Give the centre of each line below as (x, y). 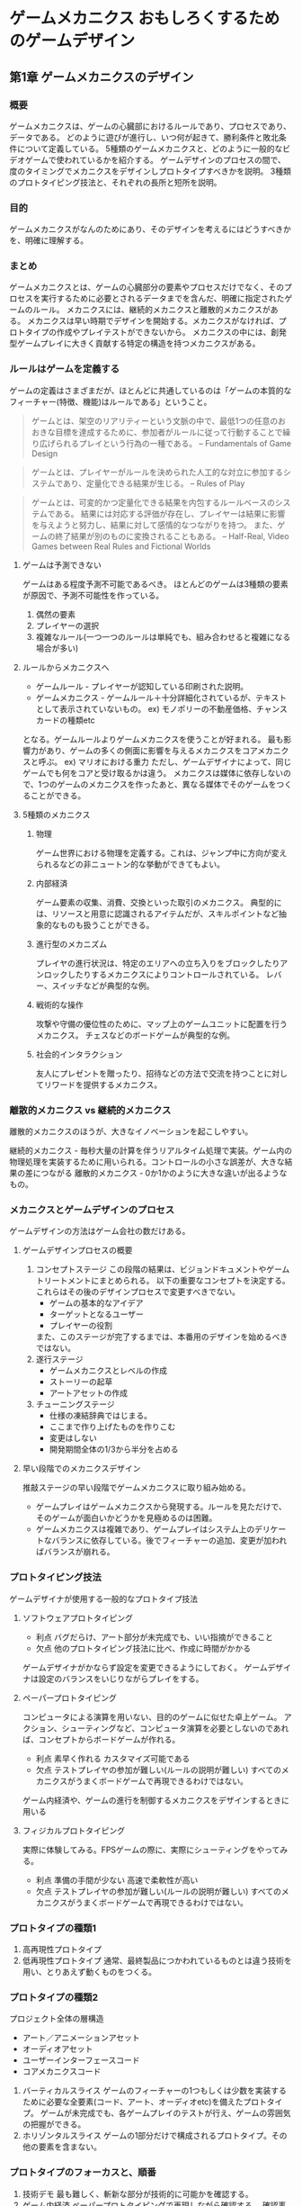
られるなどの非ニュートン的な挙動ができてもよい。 (130, 864)
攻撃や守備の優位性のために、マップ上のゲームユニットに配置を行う (161, 1023)
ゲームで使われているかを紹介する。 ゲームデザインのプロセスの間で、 (155, 159)
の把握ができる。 (54, 2124)
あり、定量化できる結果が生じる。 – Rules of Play (154, 483)
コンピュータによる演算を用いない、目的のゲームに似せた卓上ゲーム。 (152, 1716)
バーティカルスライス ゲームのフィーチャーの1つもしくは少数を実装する (155, 2091)
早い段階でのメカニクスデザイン (81, 1469)
